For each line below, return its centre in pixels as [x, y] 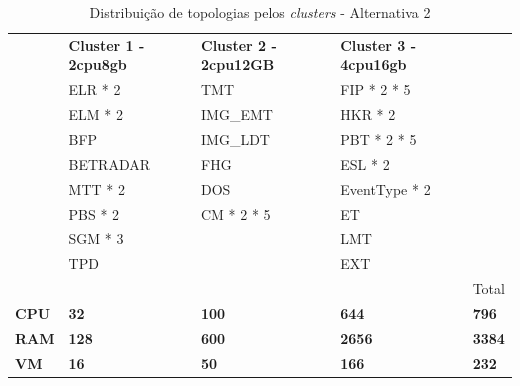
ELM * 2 [95, 114]
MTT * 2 [96, 188]
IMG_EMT [237, 114]
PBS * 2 [94, 213]
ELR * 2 [94, 89]
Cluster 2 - [239, 44]
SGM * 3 [96, 238]
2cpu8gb [97, 64]
